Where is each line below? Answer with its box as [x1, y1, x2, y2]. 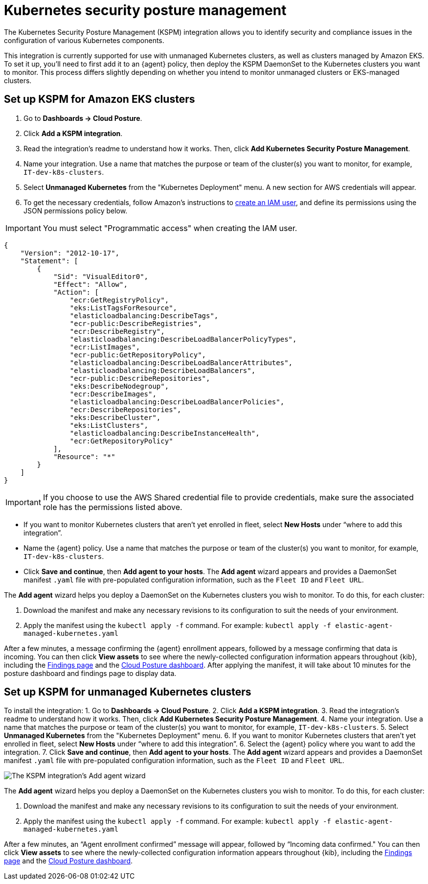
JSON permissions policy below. [23, 206, 128, 215]
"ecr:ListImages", [69, 343, 140, 351]
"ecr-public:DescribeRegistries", [69, 319, 202, 327]
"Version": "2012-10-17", [20, 249, 120, 257]
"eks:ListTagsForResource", [69, 303, 178, 312]
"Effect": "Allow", [53, 280, 128, 288]
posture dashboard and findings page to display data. [4, 669, 177, 677]
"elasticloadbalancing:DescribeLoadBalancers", [69, 366, 256, 374]
